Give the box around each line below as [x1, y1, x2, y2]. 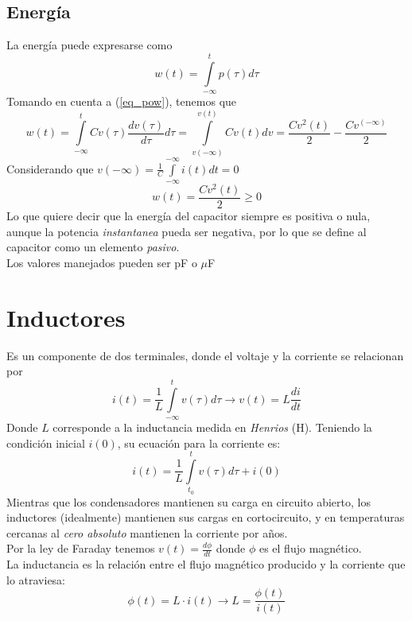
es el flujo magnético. [258, 540, 362, 557]
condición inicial [6, 434, 85, 451]
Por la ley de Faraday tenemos [6, 540, 155, 557]
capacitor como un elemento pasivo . [6, 239, 180, 255]
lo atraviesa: [6, 571, 66, 588]
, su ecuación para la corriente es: [117, 434, 281, 451]
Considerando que [6, 160, 94, 177]
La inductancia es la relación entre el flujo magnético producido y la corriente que [6, 556, 406, 572]
